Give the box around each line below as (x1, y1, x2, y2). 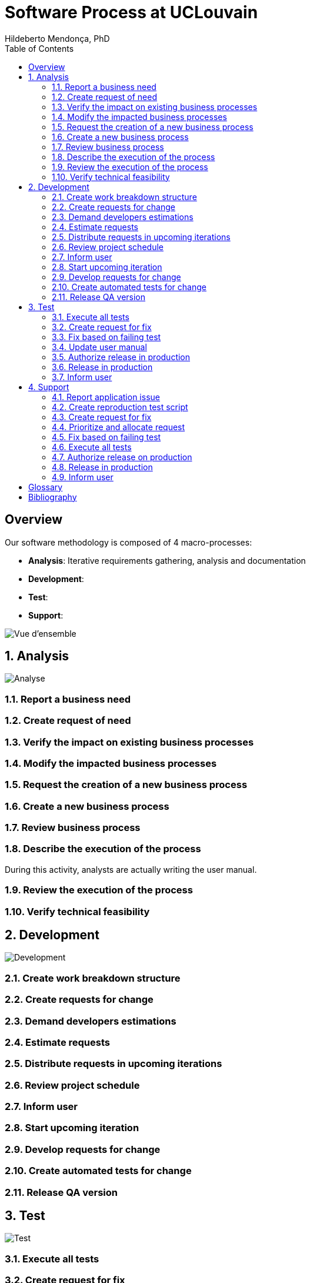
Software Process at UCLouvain (5, 2, 258, 22)
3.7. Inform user (52, 371, 112, 382)
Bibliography (28, 491, 77, 502)
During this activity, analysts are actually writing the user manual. (5, 864, 257, 875)
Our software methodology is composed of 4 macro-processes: (5, 537, 252, 547)
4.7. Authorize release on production (52, 451, 192, 462)
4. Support (28, 381, 69, 392)
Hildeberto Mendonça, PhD (5, 33, 110, 44)
